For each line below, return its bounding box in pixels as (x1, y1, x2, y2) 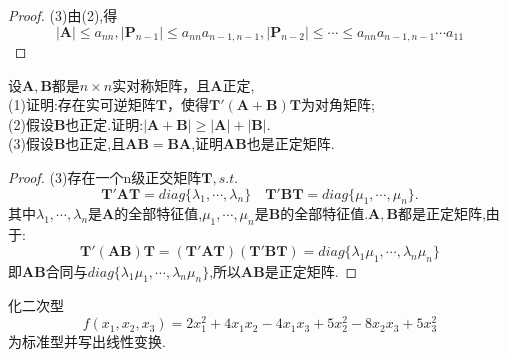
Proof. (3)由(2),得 (8, 5, 118, 25)
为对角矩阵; (300, 94, 375, 115)
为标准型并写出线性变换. (8, 331, 166, 352)
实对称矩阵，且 (112, 74, 211, 95)
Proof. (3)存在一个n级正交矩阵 (8, 167, 202, 188)
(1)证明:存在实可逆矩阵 (8, 94, 156, 115)
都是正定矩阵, (397, 203, 486, 224)
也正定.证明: (65, 113, 144, 134)
